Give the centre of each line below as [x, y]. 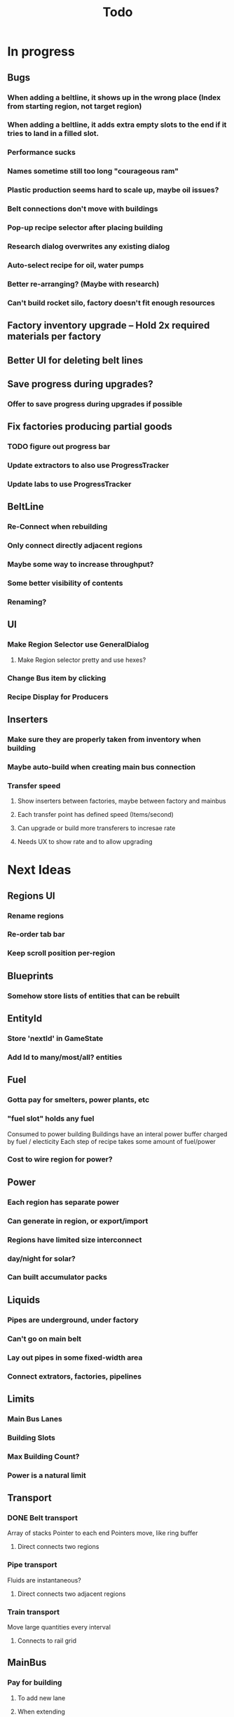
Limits [21, 1399]
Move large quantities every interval [59, 1627]
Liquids [24, 1300]
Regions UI [31, 896]
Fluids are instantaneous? [44, 1580]
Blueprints [30, 975]
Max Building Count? [43, 1456]
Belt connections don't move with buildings [83, 209]
